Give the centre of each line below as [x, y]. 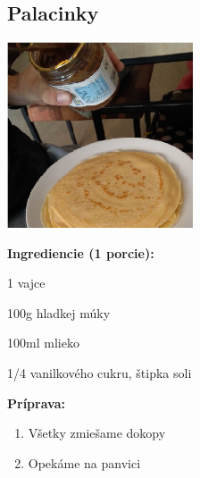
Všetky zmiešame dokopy [97, 433]
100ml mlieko [43, 343]
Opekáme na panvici [84, 462]
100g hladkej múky [59, 312]
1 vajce [26, 283]
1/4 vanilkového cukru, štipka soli [100, 373]
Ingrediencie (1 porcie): [81, 252]
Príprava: [36, 403]
